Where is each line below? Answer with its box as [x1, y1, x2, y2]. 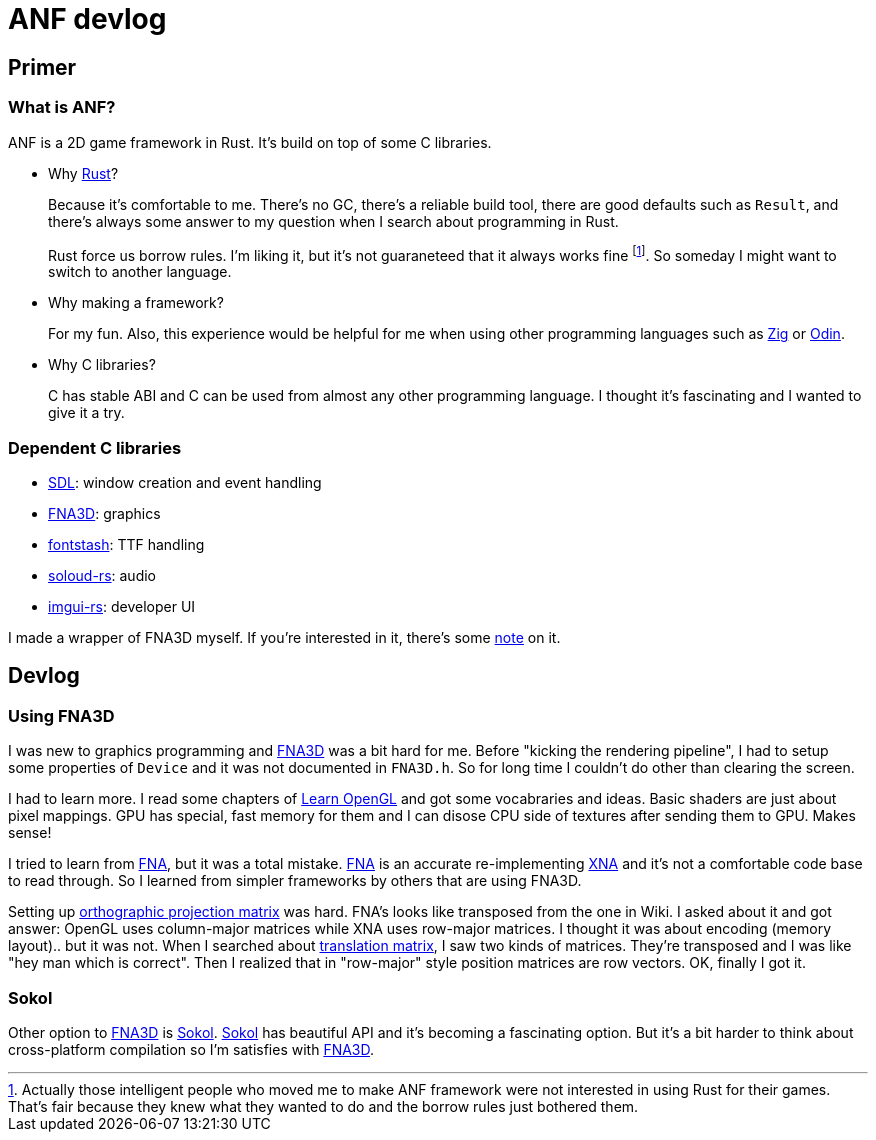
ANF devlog [8, 2, 167, 36]
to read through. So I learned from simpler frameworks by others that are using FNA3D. [8, 872, 582, 890]
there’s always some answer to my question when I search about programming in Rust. [48, 212, 619, 230]
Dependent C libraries [8, 437, 182, 458]
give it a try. [48, 404, 125, 422]
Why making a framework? [48, 294, 224, 312]
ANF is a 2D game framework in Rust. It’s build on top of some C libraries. [8, 133, 492, 151]
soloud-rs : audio [48, 566, 156, 584]
